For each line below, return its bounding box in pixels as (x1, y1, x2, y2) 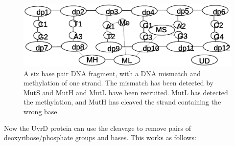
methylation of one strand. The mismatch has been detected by (23, 78, 213, 88)
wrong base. (23, 106, 59, 116)
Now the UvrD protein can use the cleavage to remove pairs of (4, 123, 191, 133)
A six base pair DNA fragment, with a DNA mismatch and (23, 68, 201, 78)
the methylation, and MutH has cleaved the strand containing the (23, 97, 221, 107)
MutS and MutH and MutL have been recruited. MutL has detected (23, 87, 228, 97)
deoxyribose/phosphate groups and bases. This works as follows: (4, 132, 196, 143)
